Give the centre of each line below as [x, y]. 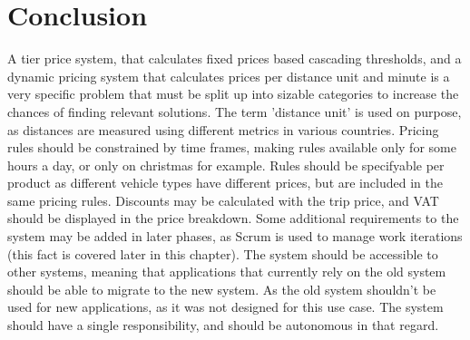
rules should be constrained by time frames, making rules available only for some [232, 147]
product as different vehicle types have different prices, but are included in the [225, 183]
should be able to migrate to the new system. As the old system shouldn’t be [222, 289]
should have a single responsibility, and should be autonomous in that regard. [223, 325]
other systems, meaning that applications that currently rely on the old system [227, 272]
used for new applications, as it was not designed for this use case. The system [225, 307]
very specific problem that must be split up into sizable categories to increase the [233, 94]
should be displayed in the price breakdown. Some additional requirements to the [233, 218]
